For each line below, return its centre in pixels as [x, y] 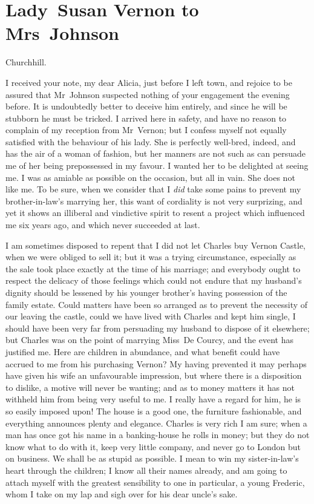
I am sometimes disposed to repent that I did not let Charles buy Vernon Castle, [155, 245]
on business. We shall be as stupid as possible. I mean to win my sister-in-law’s [152, 458]
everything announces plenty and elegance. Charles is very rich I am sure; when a [156, 423]
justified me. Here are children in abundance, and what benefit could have [143, 351]
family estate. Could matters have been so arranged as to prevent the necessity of [157, 304]
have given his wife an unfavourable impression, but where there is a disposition [154, 375]
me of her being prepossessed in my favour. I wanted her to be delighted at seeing [157, 165]
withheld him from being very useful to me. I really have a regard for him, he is [153, 399]
